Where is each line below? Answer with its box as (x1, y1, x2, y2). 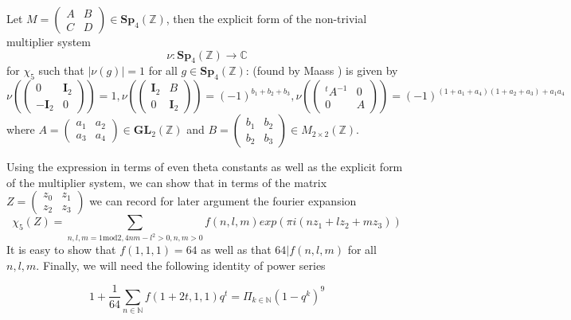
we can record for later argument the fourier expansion (89, 193, 357, 209)
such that (38, 62, 84, 79)
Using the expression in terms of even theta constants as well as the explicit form (6, 158, 403, 175)
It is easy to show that (6, 241, 116, 258)
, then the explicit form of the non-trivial (166, 10, 367, 26)
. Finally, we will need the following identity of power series (36, 256, 326, 273)
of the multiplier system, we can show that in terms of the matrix (6, 174, 327, 190)
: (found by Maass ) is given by (245, 62, 398, 79)
